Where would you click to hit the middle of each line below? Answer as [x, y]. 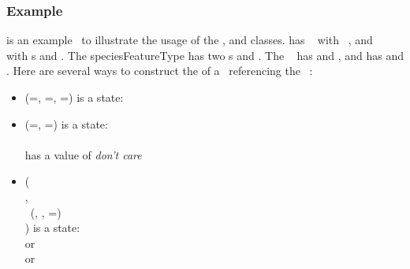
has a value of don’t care [83, 154]
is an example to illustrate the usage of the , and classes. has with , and [190, 40]
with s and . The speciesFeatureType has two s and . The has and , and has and [205, 55]
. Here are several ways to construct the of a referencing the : [160, 71]
